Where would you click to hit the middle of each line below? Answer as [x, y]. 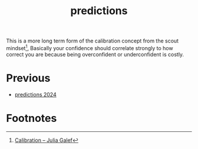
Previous [28, 78]
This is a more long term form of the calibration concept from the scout [92, 41]
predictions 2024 [36, 94]
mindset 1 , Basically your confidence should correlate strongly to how [90, 47]
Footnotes [32, 118]
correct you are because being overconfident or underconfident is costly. [95, 54]
